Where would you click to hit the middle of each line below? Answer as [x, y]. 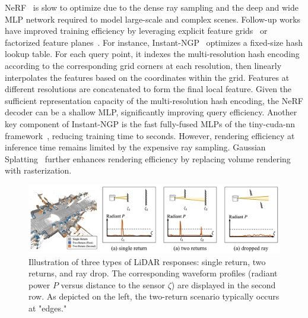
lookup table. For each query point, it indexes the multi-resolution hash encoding [152, 54]
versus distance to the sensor [113, 284]
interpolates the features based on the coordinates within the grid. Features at [147, 77]
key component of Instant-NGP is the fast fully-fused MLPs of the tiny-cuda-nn [150, 123]
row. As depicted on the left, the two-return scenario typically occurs [154, 296]
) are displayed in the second [223, 284]
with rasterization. [38, 170]
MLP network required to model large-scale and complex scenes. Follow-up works [153, 19]
